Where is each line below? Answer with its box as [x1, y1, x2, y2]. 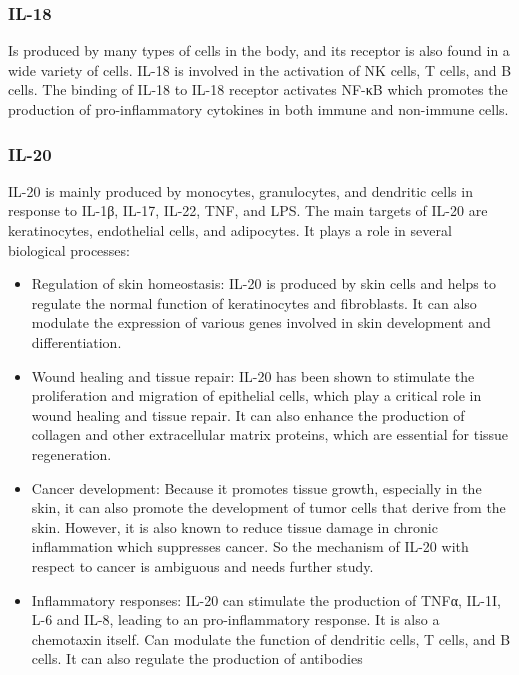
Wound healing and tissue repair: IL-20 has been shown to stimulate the [31, 365, 475, 386]
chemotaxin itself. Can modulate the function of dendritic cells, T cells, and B [31, 628, 511, 649]
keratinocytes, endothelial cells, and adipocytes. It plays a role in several [8, 220, 452, 240]
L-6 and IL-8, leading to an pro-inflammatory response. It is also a [31, 609, 440, 630]
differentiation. [31, 331, 122, 352]
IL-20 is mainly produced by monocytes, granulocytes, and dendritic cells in [8, 180, 473, 201]
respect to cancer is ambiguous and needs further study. [31, 555, 374, 576]
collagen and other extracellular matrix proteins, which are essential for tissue [31, 424, 509, 445]
